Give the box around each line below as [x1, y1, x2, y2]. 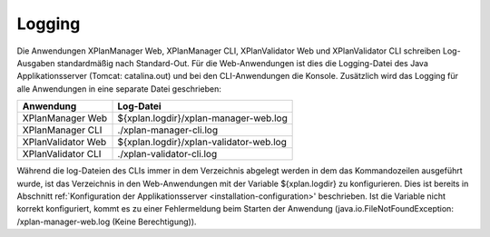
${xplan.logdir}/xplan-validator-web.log [117, 136, 288, 149]
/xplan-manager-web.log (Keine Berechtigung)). [16, 216, 197, 227]
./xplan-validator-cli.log [117, 148, 218, 161]
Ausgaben [16, 57, 55, 68]
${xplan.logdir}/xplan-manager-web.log [117, 112, 288, 124]
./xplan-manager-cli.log [117, 123, 218, 136]
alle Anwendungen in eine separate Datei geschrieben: [16, 83, 222, 94]
